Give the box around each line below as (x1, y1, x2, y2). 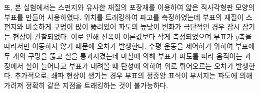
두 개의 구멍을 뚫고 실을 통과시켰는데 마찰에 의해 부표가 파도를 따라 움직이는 (4, 50, 242, 61)
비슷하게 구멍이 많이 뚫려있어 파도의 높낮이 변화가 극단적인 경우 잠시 (25, 21, 240, 32)
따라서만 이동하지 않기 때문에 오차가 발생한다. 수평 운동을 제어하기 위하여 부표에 (4, 41, 255, 51)
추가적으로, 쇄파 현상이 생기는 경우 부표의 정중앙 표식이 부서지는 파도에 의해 (14, 70, 252, 81)
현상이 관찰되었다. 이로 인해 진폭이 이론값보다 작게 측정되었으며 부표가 (12, 31, 233, 41)
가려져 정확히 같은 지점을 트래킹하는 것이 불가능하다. (4, 80, 168, 90)
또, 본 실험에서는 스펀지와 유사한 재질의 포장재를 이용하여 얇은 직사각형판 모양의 (4, 2, 255, 12)
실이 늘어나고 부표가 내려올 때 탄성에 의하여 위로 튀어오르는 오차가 (25, 60, 233, 71)
